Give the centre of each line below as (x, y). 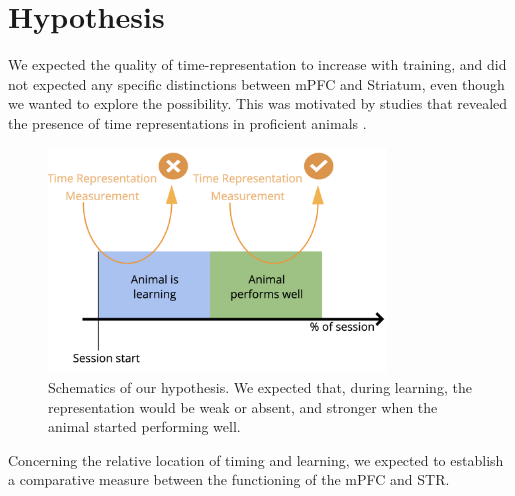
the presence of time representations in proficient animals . (187, 122)
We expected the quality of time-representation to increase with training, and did (257, 64)
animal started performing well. (144, 426)
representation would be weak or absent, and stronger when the (243, 406)
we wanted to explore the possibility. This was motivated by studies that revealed (258, 103)
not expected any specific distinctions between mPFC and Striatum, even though (256, 83)
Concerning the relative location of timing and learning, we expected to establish (256, 459)
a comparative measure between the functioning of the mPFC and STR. (229, 479)
